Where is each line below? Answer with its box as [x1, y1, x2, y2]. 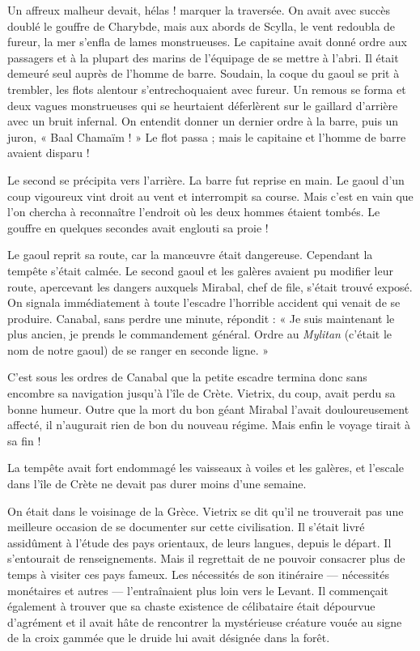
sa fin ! [7, 432, 41, 449]
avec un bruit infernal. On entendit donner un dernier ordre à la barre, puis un [7, 113, 399, 130]
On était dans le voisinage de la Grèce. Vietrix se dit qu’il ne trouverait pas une [7, 502, 404, 519]
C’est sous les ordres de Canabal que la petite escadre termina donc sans [7, 368, 367, 385]
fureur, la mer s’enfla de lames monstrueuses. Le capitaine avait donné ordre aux [7, 33, 407, 50]
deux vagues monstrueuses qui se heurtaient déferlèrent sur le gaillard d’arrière [7, 96, 398, 113]
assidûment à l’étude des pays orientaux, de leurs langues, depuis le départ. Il [7, 534, 392, 551]
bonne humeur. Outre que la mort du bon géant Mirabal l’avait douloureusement [7, 400, 409, 417]
